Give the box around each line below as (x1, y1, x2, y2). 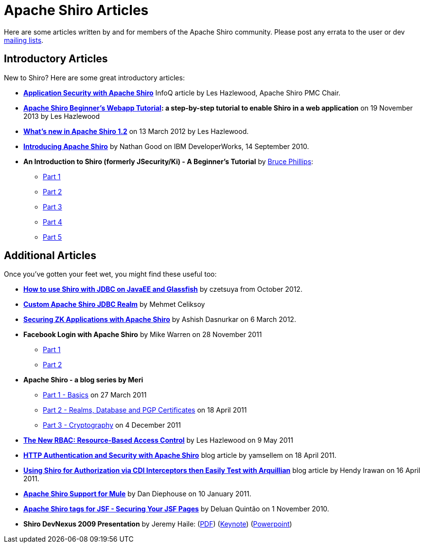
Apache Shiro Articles (4, 2, 149, 19)
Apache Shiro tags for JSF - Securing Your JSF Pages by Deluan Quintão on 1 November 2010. (23, 505, 329, 513)
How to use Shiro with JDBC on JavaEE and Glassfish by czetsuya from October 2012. (23, 285, 302, 294)
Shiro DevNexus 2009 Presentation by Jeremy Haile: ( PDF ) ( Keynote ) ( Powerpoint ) (23, 520, 292, 528)
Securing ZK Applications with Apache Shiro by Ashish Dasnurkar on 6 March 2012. (23, 315, 296, 324)
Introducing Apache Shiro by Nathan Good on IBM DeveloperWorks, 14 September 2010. (23, 142, 309, 151)
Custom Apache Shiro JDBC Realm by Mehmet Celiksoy (23, 300, 205, 309)
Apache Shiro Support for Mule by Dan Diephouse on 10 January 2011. (23, 490, 251, 498)
